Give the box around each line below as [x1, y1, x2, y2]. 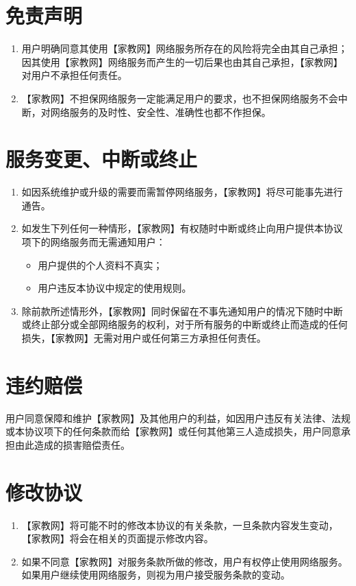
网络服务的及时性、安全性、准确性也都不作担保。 [50, 104, 271, 119]
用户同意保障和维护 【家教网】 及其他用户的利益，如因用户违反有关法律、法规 [5, 410, 351, 425]
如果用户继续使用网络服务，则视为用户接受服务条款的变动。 [21, 567, 290, 582]
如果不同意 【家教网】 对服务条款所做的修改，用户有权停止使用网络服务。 [21, 554, 348, 568]
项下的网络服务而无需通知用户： [21, 235, 166, 248]
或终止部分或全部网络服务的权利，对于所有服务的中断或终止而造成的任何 [21, 317, 348, 331]
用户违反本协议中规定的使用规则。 [38, 281, 192, 295]
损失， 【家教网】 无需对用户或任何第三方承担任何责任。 [21, 330, 266, 344]
